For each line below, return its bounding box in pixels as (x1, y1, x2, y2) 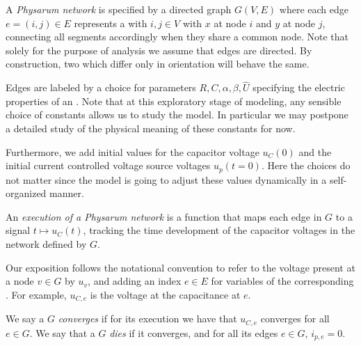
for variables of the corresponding (211, 274, 354, 288)
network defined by (6, 236, 87, 251)
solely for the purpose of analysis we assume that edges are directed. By (6, 42, 312, 57)
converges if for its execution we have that (58, 311, 237, 326)
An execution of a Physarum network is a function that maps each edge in (6, 209, 322, 223)
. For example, (6, 287, 67, 301)
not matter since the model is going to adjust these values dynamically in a (6, 172, 327, 187)
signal (6, 223, 31, 237)
